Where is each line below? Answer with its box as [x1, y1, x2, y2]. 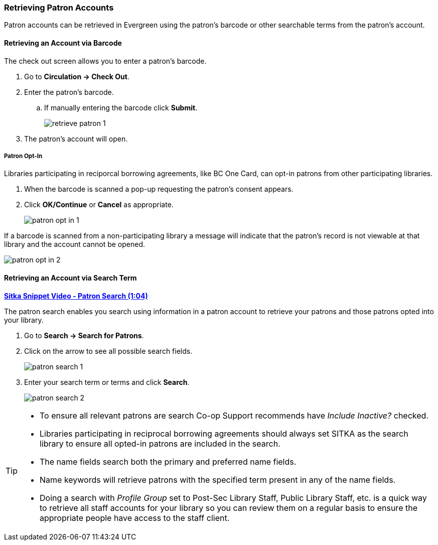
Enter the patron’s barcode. [24, 87, 114, 96]
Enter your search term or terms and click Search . [24, 377, 190, 386]
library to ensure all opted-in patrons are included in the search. [40, 438, 280, 449]
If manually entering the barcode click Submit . [44, 103, 198, 112]
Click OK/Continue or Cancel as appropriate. [24, 200, 174, 209]
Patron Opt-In [4, 152, 43, 160]
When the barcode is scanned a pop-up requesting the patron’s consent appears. [24, 185, 294, 194]
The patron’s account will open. [24, 134, 128, 143]
